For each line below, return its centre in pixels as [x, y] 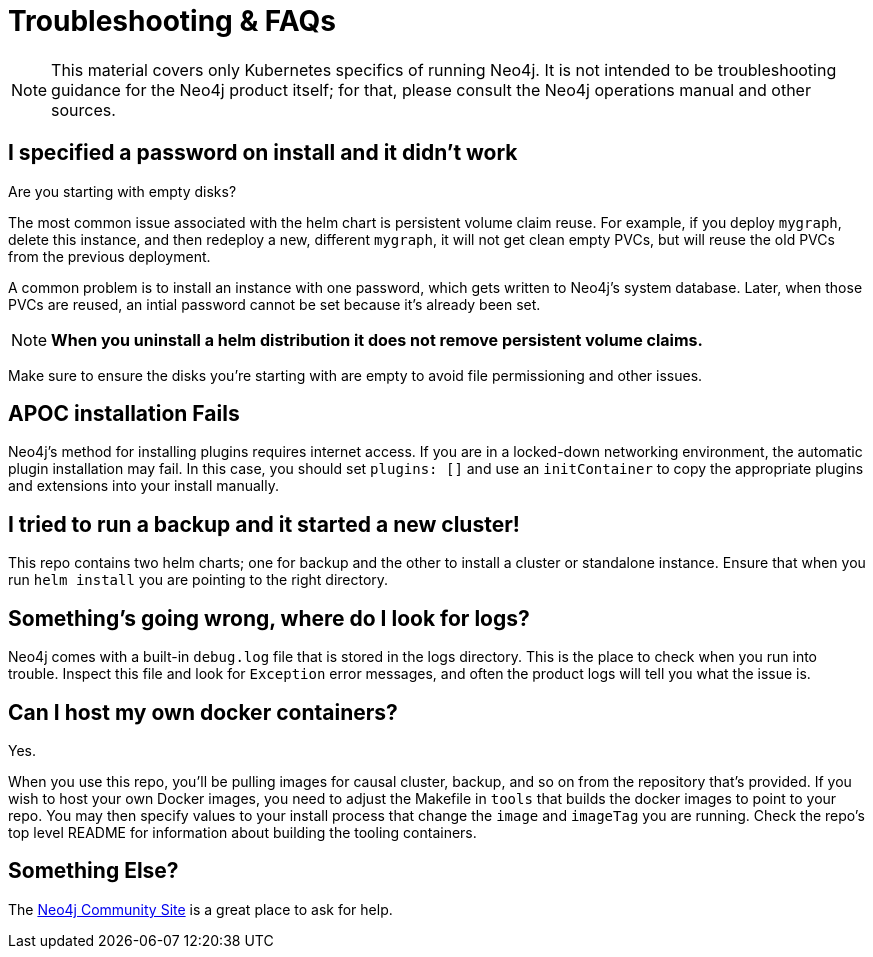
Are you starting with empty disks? [122, 191]
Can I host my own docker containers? [203, 712]
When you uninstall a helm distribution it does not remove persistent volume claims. [377, 339]
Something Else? [93, 871]
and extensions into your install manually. [143, 486]
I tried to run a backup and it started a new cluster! [264, 524]
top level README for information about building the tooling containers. [242, 832]
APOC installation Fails [124, 414]
